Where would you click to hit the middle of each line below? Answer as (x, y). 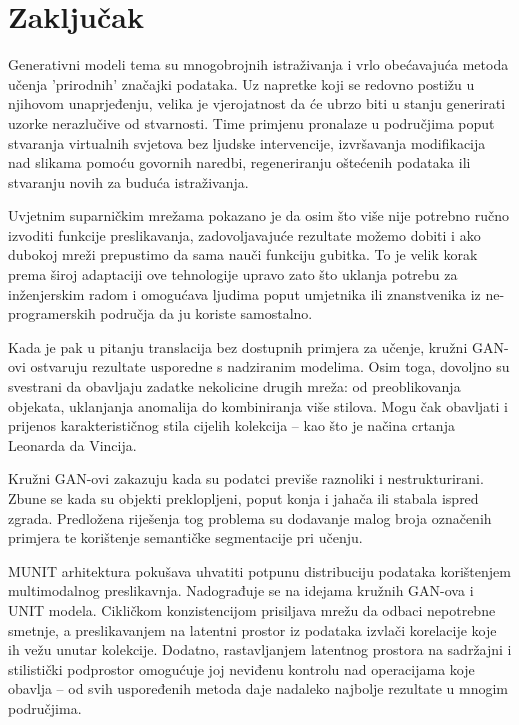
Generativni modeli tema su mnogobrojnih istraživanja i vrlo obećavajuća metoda (258, 64)
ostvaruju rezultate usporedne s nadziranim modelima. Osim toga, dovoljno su (270, 366)
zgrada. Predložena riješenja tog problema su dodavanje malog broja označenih (250, 517)
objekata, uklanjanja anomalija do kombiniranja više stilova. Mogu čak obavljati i (258, 405)
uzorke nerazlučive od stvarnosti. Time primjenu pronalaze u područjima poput (251, 122)
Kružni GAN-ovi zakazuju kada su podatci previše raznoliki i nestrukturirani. (246, 478)
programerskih (52, 313)
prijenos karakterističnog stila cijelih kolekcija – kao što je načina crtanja (231, 425)
